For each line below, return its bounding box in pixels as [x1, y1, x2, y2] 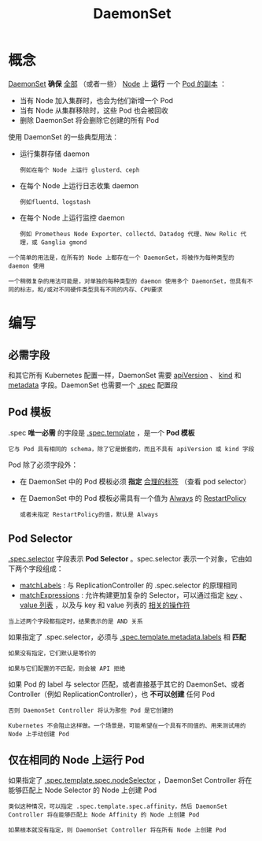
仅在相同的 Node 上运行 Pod [8, 753, 146, 766]
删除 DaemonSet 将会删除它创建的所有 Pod [19, 115, 160, 124]
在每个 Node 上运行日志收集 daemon [19, 180, 139, 190]
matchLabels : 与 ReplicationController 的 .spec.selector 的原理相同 [19, 580, 238, 590]
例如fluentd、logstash [19, 198, 90, 206]
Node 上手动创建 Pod [8, 730, 69, 738]
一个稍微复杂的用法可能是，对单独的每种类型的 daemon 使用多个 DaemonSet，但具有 [8, 277, 248, 285]
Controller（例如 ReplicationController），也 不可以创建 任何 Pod [8, 689, 215, 698]
